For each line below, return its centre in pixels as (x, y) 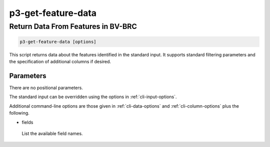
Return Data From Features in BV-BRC (73, 26)
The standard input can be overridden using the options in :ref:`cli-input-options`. (93, 97)
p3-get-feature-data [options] (58, 42)
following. (19, 113)
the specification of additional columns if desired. (60, 62)
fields (27, 122)
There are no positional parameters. (46, 88)
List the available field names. (52, 134)
